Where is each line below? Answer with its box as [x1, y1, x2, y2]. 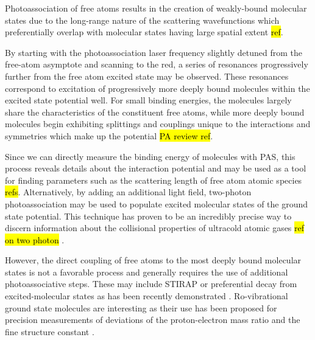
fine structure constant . [5, 325, 94, 338]
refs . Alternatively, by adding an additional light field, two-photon [5, 186, 252, 198]
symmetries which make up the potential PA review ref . [5, 129, 213, 142]
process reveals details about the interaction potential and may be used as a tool [5, 162, 306, 175]
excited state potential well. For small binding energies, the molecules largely [5, 94, 292, 106]
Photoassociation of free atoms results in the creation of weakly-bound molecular [5, 2, 307, 14]
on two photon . [5, 233, 65, 246]
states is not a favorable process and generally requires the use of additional [5, 265, 288, 278]
